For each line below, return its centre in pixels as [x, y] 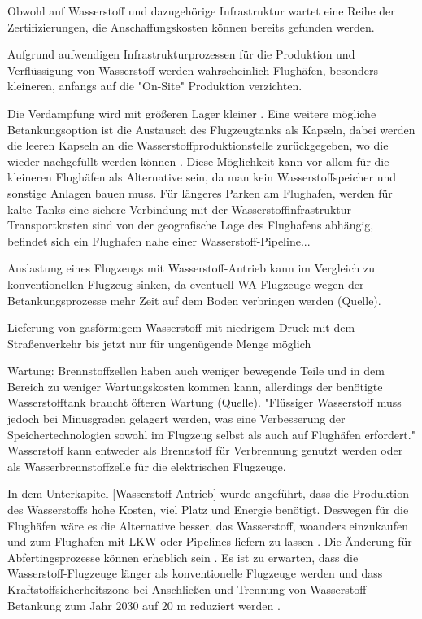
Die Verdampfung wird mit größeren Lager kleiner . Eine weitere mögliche [192, 113]
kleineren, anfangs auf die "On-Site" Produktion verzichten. [155, 86]
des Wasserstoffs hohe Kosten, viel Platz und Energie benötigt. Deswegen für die [208, 510]
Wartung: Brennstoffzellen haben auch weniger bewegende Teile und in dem [196, 371]
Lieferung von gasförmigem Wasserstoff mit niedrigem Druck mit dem [181, 327]
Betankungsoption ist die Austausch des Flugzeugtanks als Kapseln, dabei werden [211, 129]
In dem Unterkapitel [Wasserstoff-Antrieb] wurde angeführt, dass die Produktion [208, 493]
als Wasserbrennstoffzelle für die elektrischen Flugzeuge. [147, 466]
